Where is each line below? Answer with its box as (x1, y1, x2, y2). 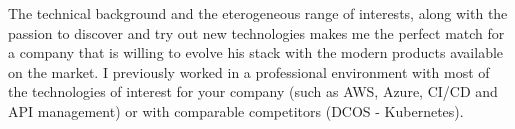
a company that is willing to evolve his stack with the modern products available (8, 42, 504, 63)
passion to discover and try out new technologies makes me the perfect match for (8, 22, 505, 43)
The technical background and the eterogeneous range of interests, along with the (8, 3, 508, 23)
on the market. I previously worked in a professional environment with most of (8, 61, 490, 82)
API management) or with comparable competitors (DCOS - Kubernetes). (8, 100, 464, 121)
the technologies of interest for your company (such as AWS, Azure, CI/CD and (8, 81, 498, 102)
